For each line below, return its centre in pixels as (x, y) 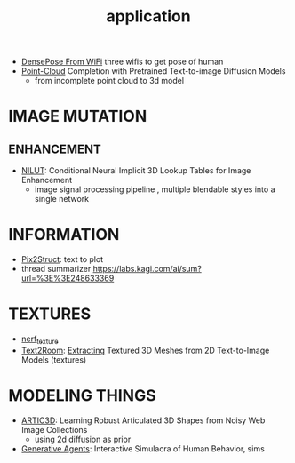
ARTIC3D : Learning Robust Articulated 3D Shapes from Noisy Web (143, 420)
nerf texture (40, 339)
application (148, 16)
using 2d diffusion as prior (83, 439)
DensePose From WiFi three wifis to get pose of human (122, 62)
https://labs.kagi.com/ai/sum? (147, 269)
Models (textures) (54, 359)
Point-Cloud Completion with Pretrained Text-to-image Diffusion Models (153, 71)
